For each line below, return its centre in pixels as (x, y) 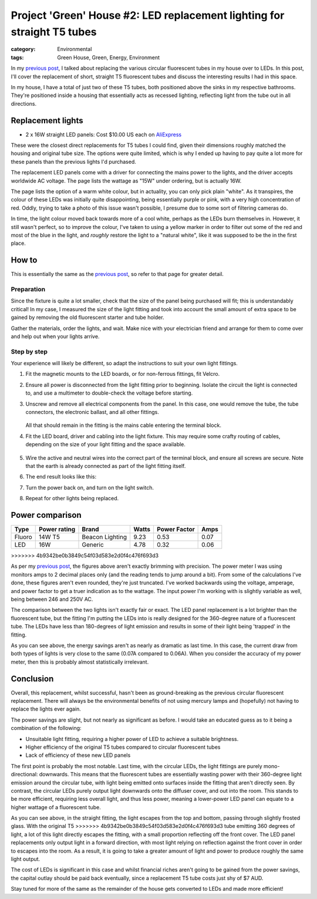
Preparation (28, 289)
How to (24, 260)
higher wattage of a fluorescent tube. (56, 807)
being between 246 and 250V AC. (52, 599)
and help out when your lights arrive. (55, 336)
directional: (24, 775)
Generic (93, 545)
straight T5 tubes (54, 32)
